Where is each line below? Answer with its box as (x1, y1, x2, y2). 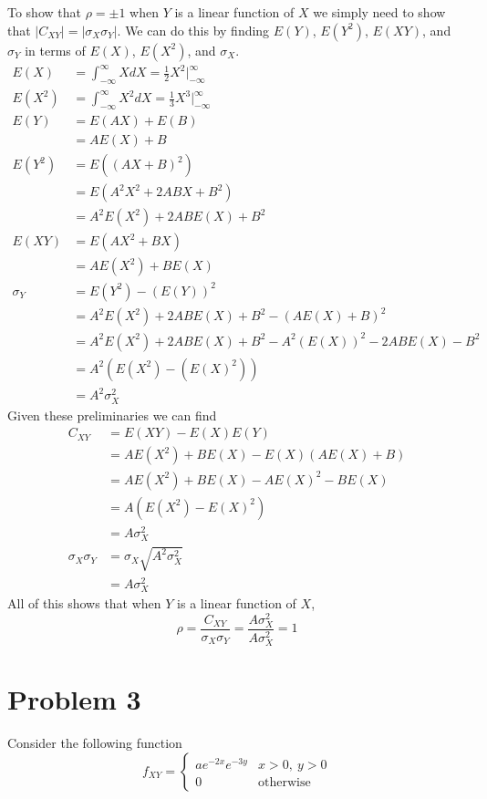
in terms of (25, 40, 86, 59)
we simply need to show (313, 3, 446, 22)
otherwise (257, 775, 311, 789)
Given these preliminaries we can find (7, 405, 217, 424)
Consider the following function (7, 733, 182, 752)
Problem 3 (7, 680, 141, 718)
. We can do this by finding (117, 20, 270, 39)
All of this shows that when (7, 593, 161, 612)
